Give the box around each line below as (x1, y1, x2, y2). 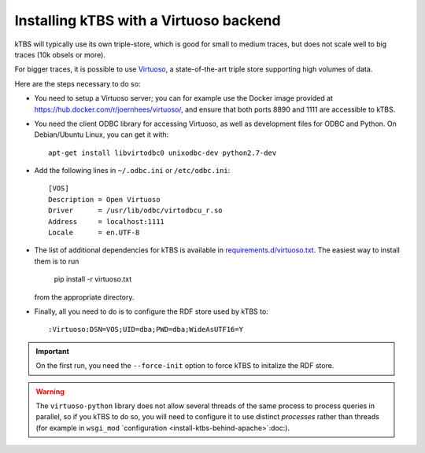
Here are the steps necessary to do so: (14, 79, 141, 88)
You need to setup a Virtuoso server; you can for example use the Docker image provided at (34, 94, 334, 103)
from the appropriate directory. (34, 292, 135, 302)
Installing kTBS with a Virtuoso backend (14, 12, 281, 29)
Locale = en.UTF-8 (48, 228, 140, 238)
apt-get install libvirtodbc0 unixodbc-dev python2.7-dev (48, 148, 277, 157)
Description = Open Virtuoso (48, 195, 161, 204)
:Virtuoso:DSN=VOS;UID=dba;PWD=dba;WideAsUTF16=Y (48, 325, 244, 334)
